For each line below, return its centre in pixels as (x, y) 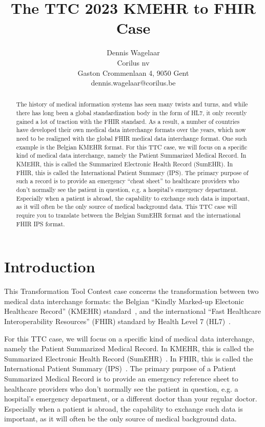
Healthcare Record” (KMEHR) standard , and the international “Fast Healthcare (132, 311)
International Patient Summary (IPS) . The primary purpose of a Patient (120, 368)
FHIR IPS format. (40, 223)
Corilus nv (133, 62)
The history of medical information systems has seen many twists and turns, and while (132, 104)
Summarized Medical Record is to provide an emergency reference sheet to (121, 379)
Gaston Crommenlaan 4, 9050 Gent (133, 72)
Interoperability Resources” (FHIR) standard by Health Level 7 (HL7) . (117, 321)
